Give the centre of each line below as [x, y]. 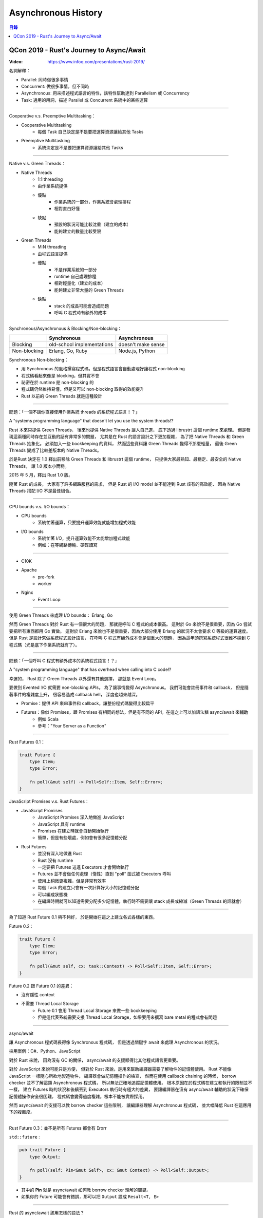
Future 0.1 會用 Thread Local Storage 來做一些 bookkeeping [97, 1010]
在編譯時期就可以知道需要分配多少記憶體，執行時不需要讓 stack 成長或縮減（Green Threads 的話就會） [141, 901]
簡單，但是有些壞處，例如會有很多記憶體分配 [83, 837]
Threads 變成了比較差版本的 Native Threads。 [55, 450]
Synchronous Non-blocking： [39, 360]
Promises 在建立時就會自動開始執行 [73, 831]
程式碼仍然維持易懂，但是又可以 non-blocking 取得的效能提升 [83, 389]
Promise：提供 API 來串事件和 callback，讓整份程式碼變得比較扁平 [88, 703]
